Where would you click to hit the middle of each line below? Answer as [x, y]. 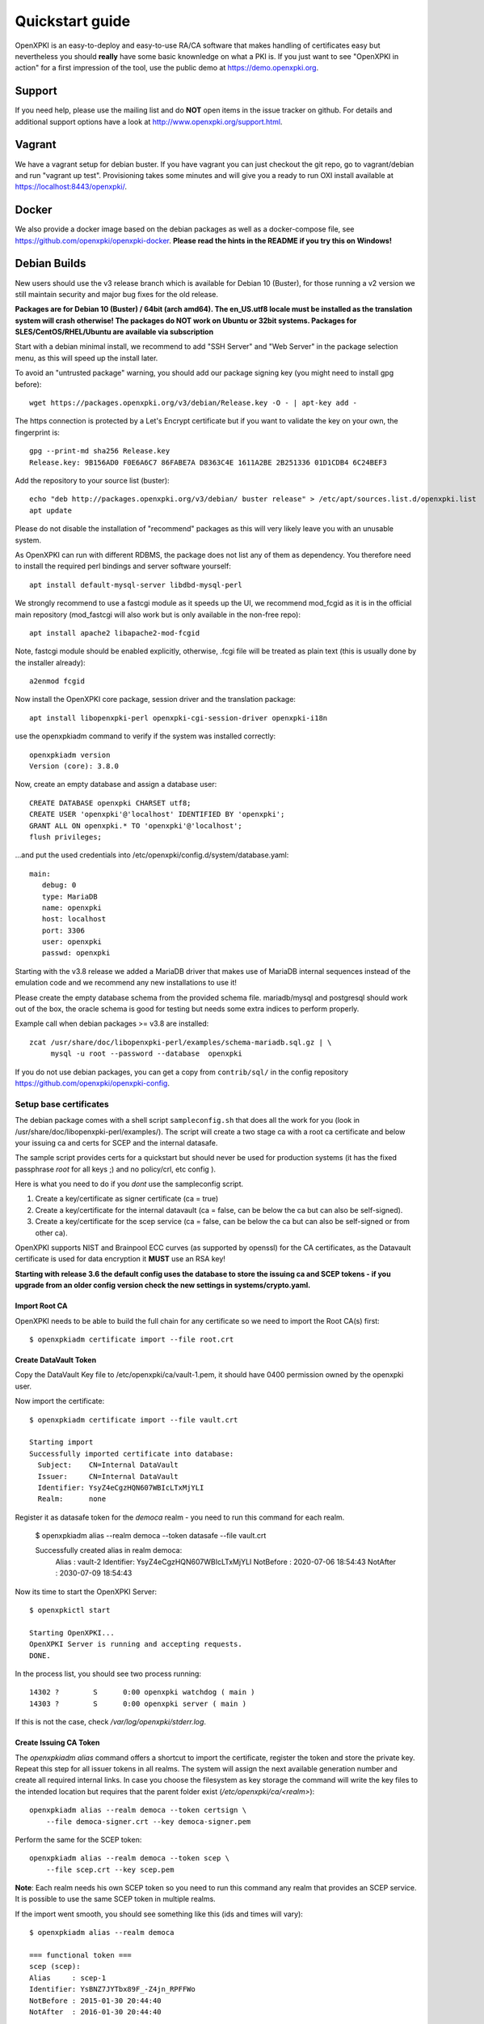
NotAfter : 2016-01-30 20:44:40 [95, 2011]
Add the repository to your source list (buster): [92, 480]
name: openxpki [72, 908]
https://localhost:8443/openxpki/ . [71, 187]
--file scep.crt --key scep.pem [110, 1869]
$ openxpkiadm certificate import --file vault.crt [134, 1420]
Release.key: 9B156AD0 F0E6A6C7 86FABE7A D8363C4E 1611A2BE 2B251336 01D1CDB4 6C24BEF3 [208, 462]
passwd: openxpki [76, 953]
